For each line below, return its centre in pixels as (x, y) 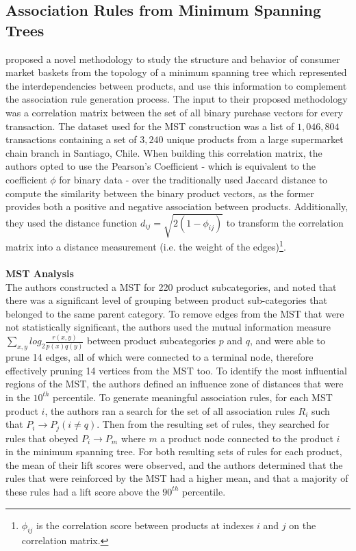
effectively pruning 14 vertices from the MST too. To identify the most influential (176, 370)
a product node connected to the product (247, 438)
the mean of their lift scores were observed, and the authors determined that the (174, 464)
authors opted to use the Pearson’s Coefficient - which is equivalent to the (161, 166)
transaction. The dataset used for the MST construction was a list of (150, 126)
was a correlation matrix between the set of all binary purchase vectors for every (174, 112)
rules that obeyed (42, 438)
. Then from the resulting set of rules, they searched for (213, 424)
